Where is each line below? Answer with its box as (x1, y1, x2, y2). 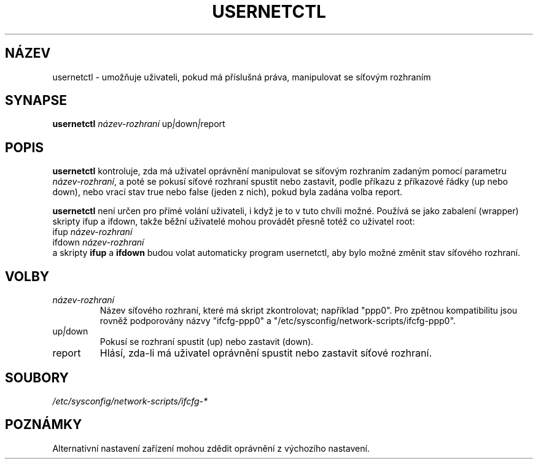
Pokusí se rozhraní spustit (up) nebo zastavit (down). (99, 336, 314, 347)
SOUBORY (5, 369, 69, 385)
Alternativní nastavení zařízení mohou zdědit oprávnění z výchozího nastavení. (52, 443, 370, 454)
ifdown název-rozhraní (52, 237, 144, 248)
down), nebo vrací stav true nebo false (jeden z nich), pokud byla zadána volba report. (52, 187, 403, 198)
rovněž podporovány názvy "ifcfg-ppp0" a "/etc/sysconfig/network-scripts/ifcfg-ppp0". (99, 315, 456, 327)
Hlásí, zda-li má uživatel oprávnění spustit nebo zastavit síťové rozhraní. (99, 347, 432, 360)
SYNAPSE (5, 93, 67, 109)
